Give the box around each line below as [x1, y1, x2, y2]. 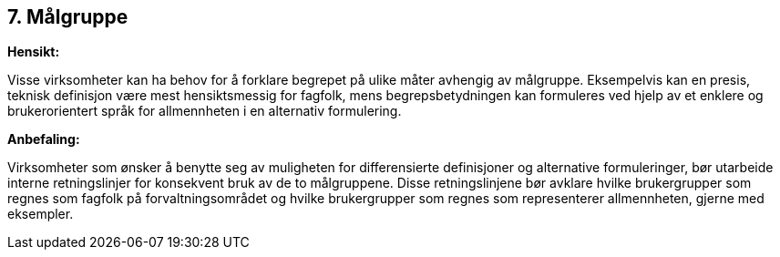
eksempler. [7, 206, 74, 222]
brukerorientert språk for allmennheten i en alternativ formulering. [7, 103, 402, 119]
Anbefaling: [7, 131, 80, 148]
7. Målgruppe [7, 5, 128, 28]
